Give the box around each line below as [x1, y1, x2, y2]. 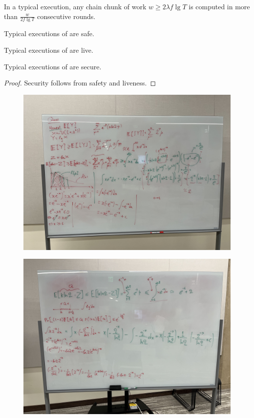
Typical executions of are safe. [4, 28, 94, 39]
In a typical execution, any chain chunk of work [4, 1, 147, 11]
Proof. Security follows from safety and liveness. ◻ [4, 78, 156, 88]
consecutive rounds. [37, 11, 96, 21]
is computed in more [189, 1, 250, 11]
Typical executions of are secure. [4, 61, 102, 71]
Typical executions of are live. [4, 45, 93, 55]
